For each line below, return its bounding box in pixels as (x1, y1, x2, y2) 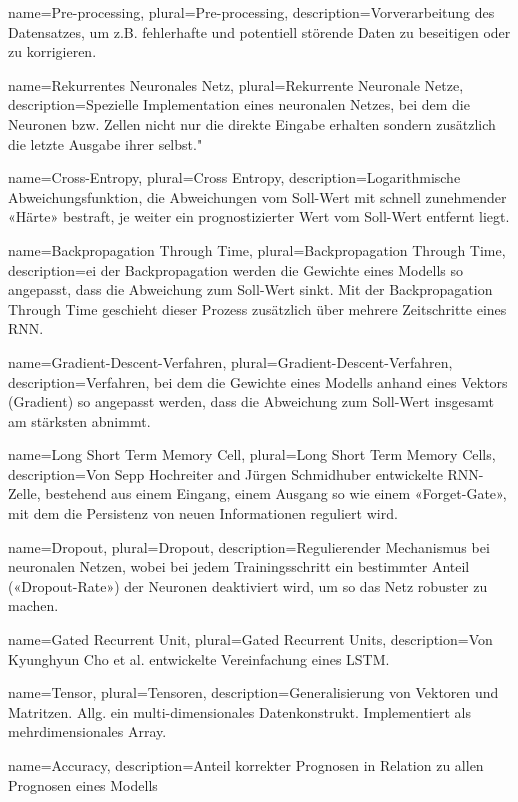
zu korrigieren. (8, 41, 97, 62)
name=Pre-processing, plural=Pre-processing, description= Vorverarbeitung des (8, 2, 495, 22)
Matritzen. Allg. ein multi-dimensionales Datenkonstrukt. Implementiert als (8, 701, 472, 722)
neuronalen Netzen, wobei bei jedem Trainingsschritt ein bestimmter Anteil (8, 556, 470, 577)
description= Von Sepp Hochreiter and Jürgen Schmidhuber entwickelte (8, 463, 443, 484)
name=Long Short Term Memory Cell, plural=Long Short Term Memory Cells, (8, 444, 496, 465)
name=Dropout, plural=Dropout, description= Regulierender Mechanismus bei (8, 536, 490, 557)
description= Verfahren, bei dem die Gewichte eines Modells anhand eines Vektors (8, 371, 508, 392)
